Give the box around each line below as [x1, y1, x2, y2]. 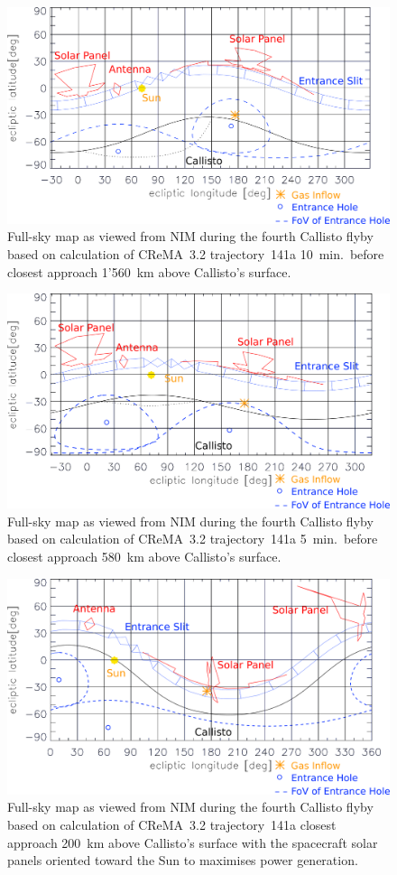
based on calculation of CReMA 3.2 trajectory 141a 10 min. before [7, 244, 384, 263]
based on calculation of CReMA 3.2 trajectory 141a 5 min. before [7, 529, 378, 548]
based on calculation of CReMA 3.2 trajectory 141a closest [7, 815, 337, 834]
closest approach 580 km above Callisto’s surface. [7, 546, 282, 565]
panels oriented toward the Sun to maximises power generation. [7, 851, 358, 870]
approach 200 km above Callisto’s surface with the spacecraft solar [7, 833, 378, 852]
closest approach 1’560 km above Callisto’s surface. [7, 262, 291, 281]
